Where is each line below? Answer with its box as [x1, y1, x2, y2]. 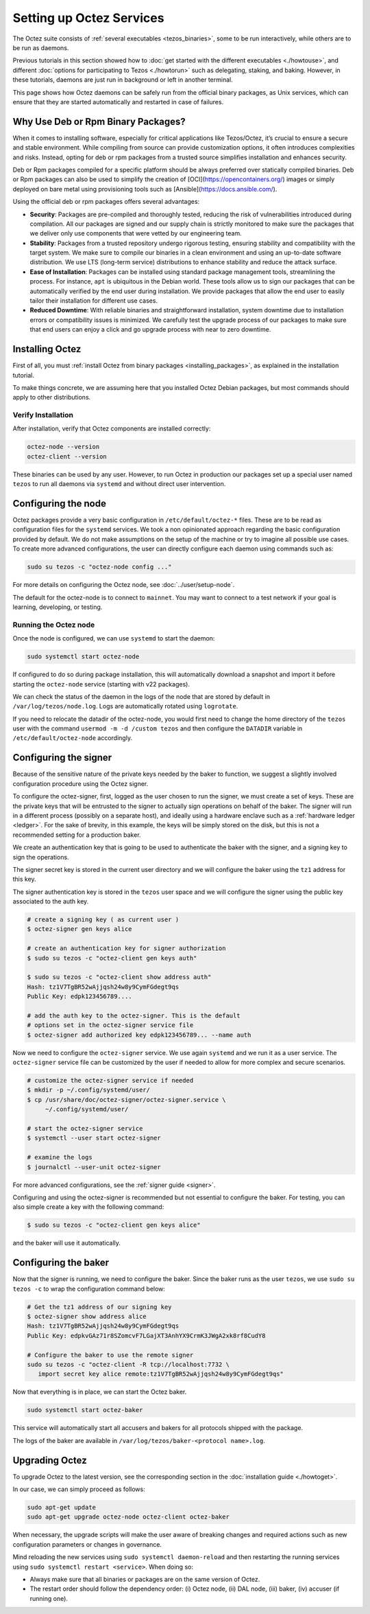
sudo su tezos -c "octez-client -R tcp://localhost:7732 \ [27, 1360, 230, 1368]
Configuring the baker [12, 1257, 110, 1269]
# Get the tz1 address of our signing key [27, 1303, 172, 1311]
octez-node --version [27, 443, 100, 451]
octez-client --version [27, 452, 108, 460]
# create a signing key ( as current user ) [27, 916, 180, 923]
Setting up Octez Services [12, 10, 164, 25]
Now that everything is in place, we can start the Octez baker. [12, 1387, 187, 1396]
